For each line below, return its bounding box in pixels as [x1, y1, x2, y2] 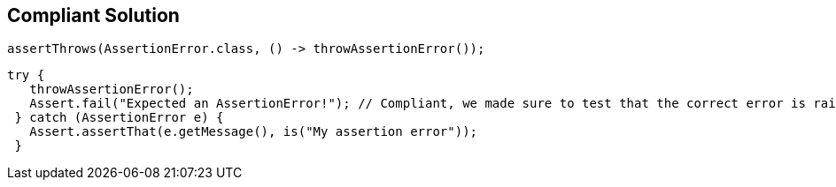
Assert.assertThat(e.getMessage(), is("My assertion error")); [29, 124, 478, 139]
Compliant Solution [7, 4, 180, 26]
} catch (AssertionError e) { [14, 110, 224, 125]
